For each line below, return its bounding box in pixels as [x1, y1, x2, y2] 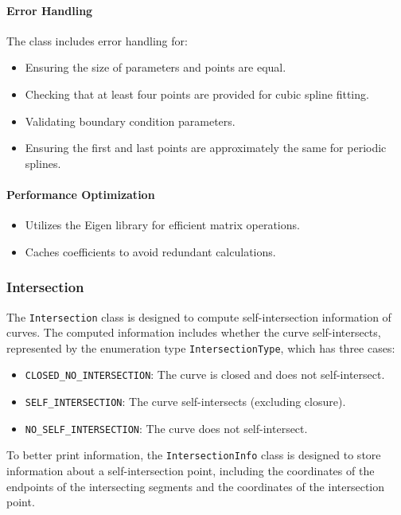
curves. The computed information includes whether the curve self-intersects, [6, 324, 381, 341]
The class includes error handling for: [6, 32, 188, 49]
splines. [25, 154, 61, 171]
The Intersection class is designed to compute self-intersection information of [6, 308, 391, 325]
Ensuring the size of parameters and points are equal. [25, 59, 286, 76]
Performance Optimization [6, 185, 155, 202]
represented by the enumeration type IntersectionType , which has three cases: [6, 339, 395, 356]
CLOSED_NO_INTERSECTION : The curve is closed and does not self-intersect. [25, 366, 385, 383]
